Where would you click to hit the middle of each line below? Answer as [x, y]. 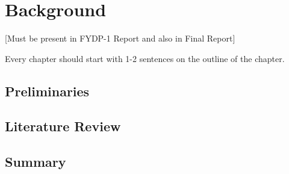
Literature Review [63, 126]
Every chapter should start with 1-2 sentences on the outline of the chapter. [145, 58]
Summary [36, 162]
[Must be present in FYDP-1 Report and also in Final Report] [120, 38]
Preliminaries [47, 91]
